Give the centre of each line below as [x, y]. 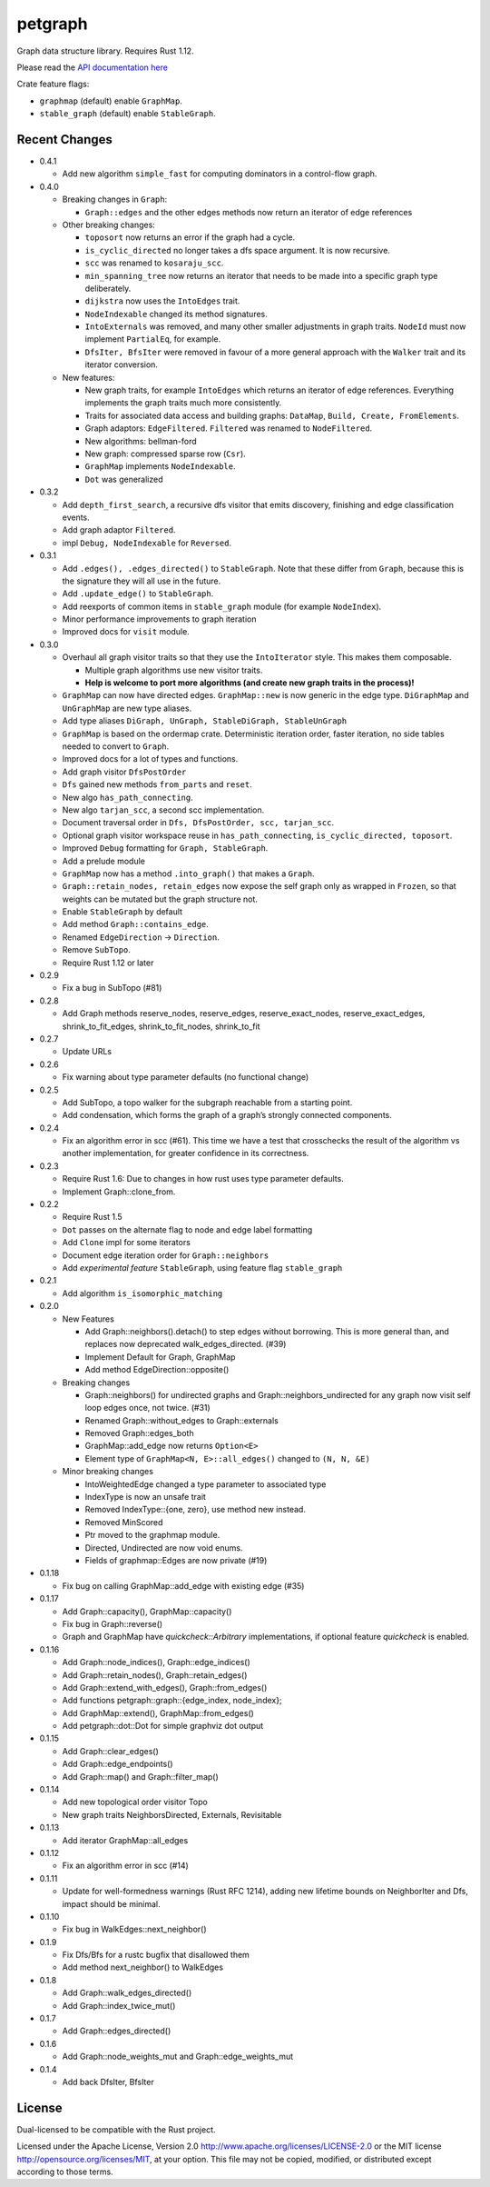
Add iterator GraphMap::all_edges [125, 1840]
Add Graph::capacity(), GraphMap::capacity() [147, 1611]
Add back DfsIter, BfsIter [108, 2082]
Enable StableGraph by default [122, 912]
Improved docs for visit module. [126, 632]
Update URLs [87, 1052]
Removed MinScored [124, 1522]
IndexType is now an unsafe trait [145, 1497]
